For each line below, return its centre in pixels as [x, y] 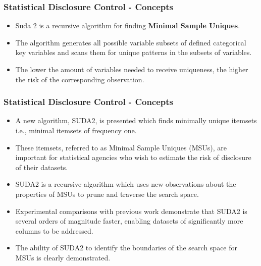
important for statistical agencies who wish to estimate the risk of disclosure [133, 157]
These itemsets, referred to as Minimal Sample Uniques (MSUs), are [121, 147]
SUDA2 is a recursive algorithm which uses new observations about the [126, 184]
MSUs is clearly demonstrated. [63, 257]
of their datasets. [42, 167]
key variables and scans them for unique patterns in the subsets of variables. [134, 52]
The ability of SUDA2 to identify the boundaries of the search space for [126, 248]
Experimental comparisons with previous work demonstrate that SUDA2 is [131, 211]
